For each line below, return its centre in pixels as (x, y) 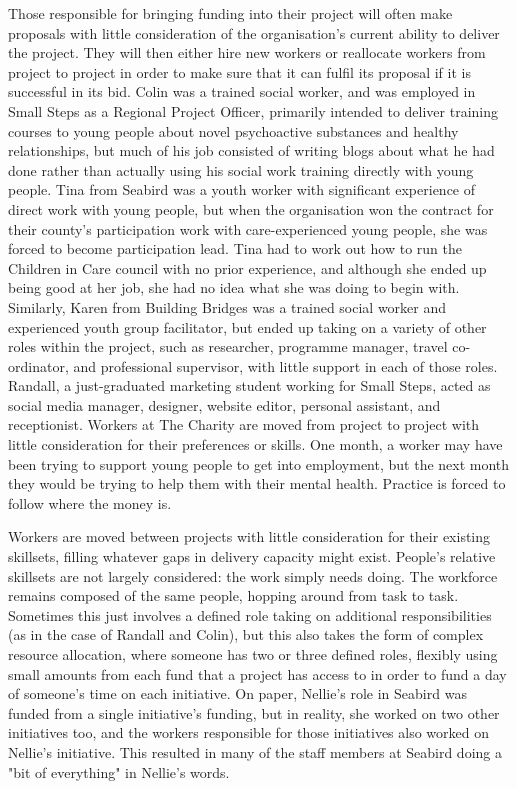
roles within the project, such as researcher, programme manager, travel (228, 346)
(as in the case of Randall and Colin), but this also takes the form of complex (246, 634)
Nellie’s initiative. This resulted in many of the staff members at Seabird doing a (255, 751)
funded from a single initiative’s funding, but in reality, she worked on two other (254, 712)
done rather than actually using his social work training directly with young (241, 169)
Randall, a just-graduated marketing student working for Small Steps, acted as (249, 385)
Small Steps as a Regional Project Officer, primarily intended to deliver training (253, 110)
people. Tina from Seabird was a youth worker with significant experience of (242, 189)
